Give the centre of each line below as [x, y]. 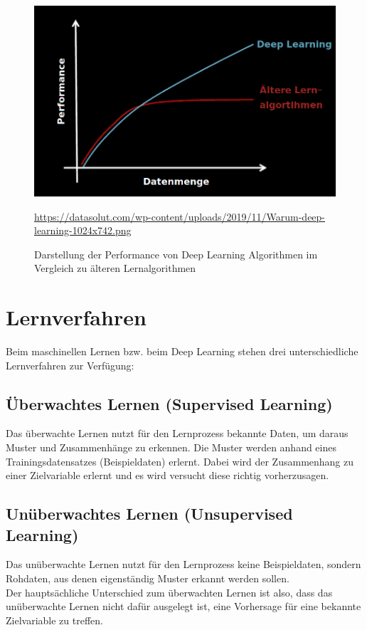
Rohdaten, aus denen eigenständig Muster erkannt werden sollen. [148, 578]
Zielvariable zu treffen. [54, 620]
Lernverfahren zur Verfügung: [70, 365]
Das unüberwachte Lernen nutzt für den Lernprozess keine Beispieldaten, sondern [183, 564]
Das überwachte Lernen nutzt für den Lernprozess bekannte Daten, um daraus [177, 433]
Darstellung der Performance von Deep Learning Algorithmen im [176, 254]
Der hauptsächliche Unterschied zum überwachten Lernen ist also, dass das [169, 592]
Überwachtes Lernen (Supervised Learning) [169, 403]
